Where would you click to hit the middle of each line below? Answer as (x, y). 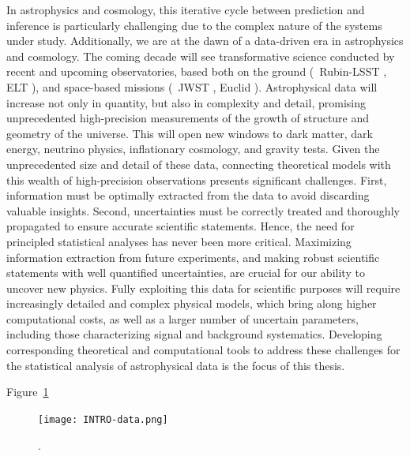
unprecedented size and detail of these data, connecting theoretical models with (199, 164)
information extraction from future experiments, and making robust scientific (193, 257)
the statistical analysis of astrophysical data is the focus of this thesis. (176, 365)
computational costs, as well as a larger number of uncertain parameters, (182, 318)
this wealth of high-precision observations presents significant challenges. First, (197, 179)
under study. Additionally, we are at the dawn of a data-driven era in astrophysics (205, 41)
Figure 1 (28, 392)
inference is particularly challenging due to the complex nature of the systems (194, 25)
